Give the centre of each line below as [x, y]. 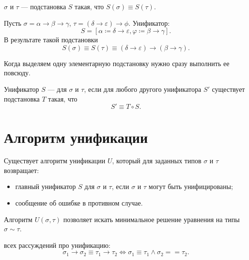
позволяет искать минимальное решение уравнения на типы [151, 219]
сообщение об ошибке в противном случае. [79, 203]
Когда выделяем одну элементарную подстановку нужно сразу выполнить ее [117, 63]
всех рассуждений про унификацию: [57, 245]
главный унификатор [46, 186]
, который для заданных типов [157, 161]
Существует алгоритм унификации [55, 161]
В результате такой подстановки [51, 40]
